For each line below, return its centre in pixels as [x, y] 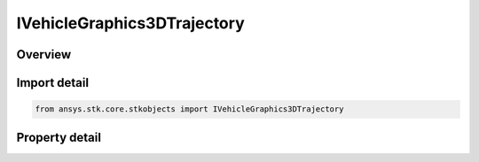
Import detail [52, 83]
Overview [44, 54]
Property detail [59, 137]
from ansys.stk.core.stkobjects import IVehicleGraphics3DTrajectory [189, 109]
